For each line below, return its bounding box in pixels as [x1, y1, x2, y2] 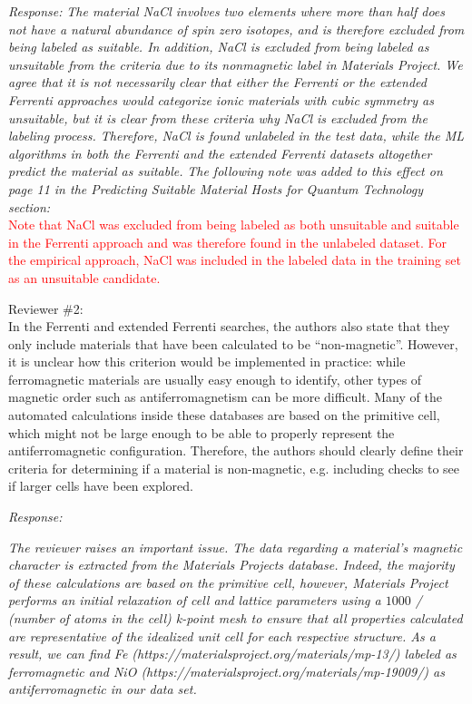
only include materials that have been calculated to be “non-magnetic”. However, [8, 334, 458, 353]
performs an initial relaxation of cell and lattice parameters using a [8, 591, 381, 610]
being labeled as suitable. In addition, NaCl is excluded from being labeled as [8, 37, 429, 56]
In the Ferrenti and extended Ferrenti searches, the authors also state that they [8, 317, 450, 336]
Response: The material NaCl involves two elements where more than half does [8, 2, 445, 20]
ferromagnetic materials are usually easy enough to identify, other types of [8, 369, 422, 388]
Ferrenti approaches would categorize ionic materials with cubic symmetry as [8, 90, 434, 109]
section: [8, 197, 51, 216]
